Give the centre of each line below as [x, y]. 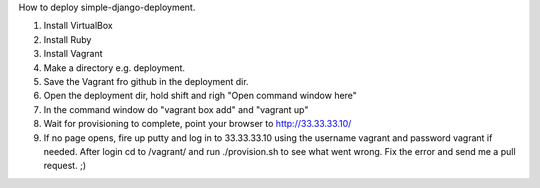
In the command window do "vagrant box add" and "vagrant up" [176, 109]
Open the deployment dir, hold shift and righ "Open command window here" [200, 96]
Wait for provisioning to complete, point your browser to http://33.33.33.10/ [197, 124]
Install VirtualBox [78, 26]
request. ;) [65, 166]
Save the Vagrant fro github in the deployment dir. [146, 81]
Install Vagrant [73, 54]
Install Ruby [67, 39]
